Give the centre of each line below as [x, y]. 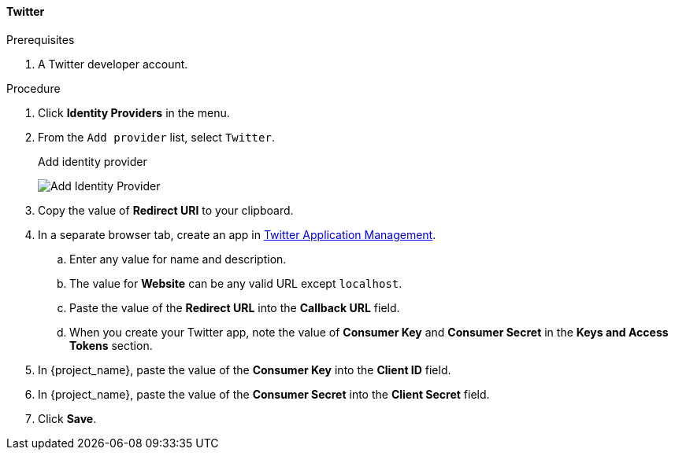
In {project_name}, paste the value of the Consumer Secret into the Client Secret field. [264, 394]
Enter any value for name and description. [178, 259]
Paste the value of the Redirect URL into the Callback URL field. [235, 307]
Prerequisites [41, 39]
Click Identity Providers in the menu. [134, 112]
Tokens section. [111, 345]
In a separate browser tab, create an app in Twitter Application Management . [237, 234]
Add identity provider [93, 161]
